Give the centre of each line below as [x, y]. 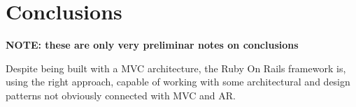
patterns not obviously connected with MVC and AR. [121, 95]
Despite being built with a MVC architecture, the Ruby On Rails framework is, [176, 68]
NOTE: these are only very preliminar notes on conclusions [152, 45]
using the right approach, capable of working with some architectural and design [178, 82]
